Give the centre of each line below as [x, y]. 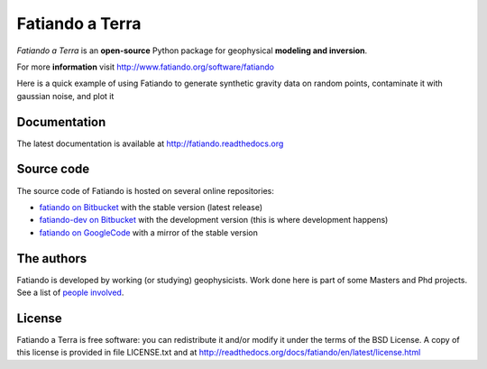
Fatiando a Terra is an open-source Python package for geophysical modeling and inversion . [192, 51]
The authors [52, 258]
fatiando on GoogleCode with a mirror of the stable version [149, 232]
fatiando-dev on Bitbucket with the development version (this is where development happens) [214, 220]
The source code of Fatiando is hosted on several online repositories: [145, 190]
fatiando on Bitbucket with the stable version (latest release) [151, 207]
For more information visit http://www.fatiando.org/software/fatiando [146, 67]
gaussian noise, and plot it [65, 96]
